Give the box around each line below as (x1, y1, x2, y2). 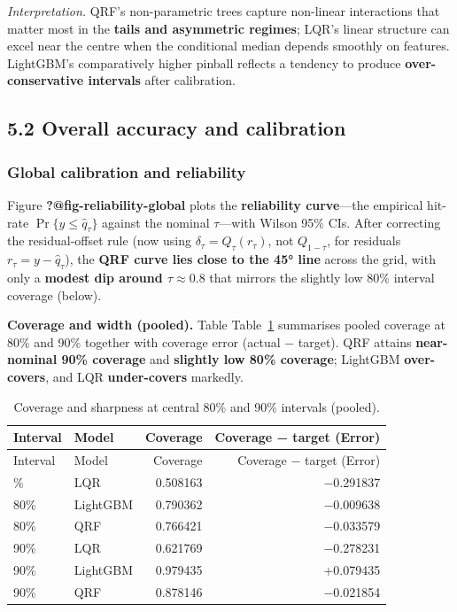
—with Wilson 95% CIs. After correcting (219, 213, 441, 231)
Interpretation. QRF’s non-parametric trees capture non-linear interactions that (7, 2, 440, 19)
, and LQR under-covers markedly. (45, 367, 244, 385)
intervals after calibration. (88, 71, 236, 89)
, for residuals (327, 231, 401, 250)
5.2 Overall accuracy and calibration (7, 114, 346, 142)
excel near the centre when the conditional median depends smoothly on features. (7, 36, 450, 55)
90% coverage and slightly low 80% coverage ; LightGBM (61, 350, 400, 368)
